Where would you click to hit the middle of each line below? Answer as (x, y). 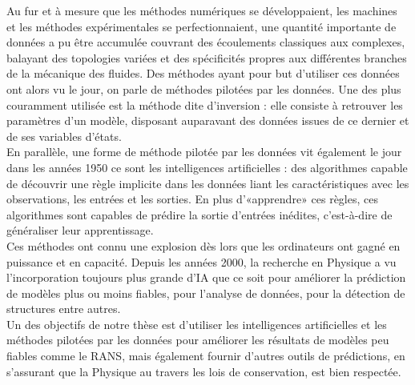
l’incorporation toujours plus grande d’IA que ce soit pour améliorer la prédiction (206, 277)
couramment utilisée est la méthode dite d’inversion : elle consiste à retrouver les (205, 104)
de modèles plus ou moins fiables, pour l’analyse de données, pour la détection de (206, 293)
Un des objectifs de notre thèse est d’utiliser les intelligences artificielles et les (197, 324)
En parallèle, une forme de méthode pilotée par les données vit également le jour (204, 152)
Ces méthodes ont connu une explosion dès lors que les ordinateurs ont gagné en (203, 245)
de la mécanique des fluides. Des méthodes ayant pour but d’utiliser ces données (203, 73)
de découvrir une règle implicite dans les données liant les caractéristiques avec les (208, 183)
